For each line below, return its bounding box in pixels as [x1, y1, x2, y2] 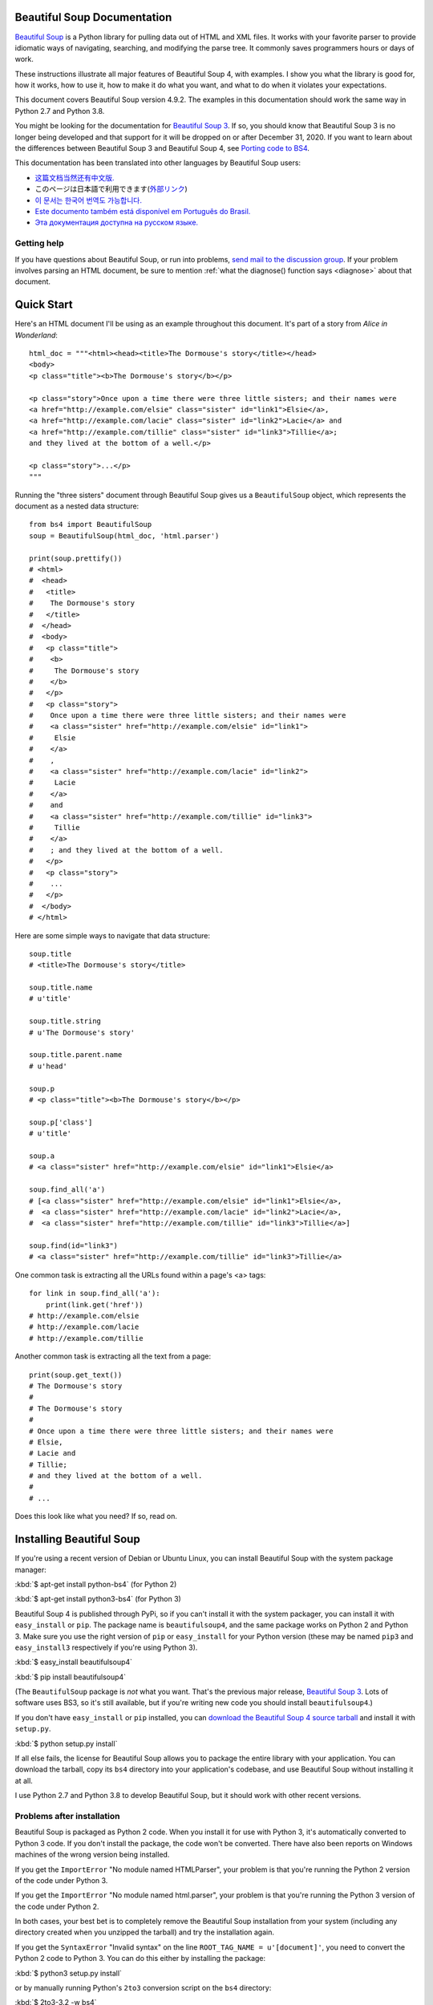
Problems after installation [14, 1810, 120, 1821]
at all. [14, 1776, 34, 1785]
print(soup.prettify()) [29, 553, 123, 563]
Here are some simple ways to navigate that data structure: [14, 930, 210, 940]
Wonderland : [14, 330, 58, 340]
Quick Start [14, 298, 73, 312]
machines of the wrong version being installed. [14, 1849, 170, 1860]
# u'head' [29, 1061, 67, 1071]
